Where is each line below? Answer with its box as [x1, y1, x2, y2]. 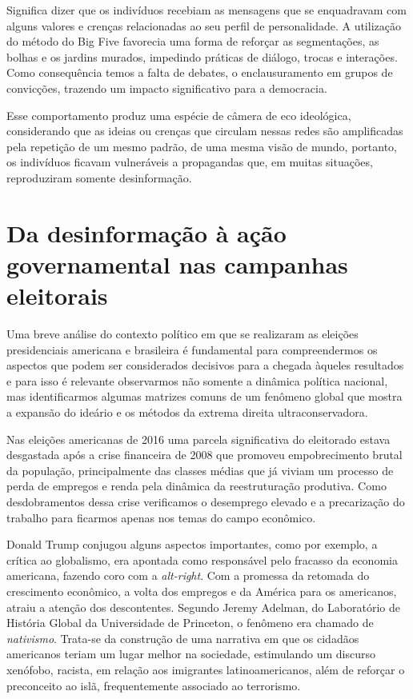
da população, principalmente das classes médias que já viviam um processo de [6, 461, 394, 478]
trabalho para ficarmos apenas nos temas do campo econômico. [6, 509, 316, 525]
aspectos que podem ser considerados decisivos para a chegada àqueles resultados [6, 357, 404, 373]
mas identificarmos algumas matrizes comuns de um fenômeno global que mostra [6, 388, 403, 405]
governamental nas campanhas [6, 247, 348, 280]
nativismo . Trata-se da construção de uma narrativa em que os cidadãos [6, 629, 359, 646]
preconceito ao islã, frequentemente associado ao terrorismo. [6, 677, 301, 693]
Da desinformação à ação [6, 216, 287, 249]
